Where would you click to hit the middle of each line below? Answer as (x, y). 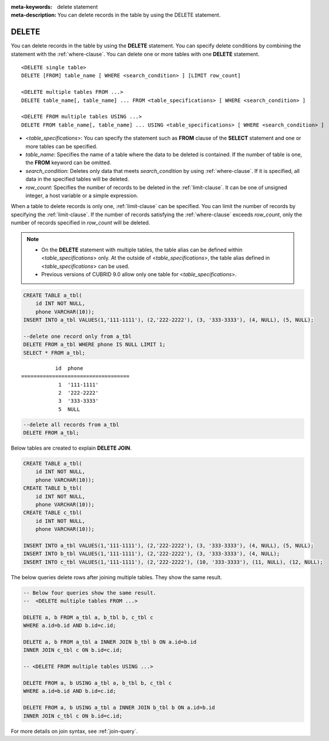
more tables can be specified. (62, 146)
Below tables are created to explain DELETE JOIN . (71, 448)
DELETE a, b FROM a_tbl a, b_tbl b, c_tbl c (88, 617)
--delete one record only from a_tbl (77, 336)
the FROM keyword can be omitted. (68, 163)
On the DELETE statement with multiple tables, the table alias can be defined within (142, 250)
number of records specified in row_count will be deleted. (81, 223)
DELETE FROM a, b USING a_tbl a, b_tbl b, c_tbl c (98, 683)
